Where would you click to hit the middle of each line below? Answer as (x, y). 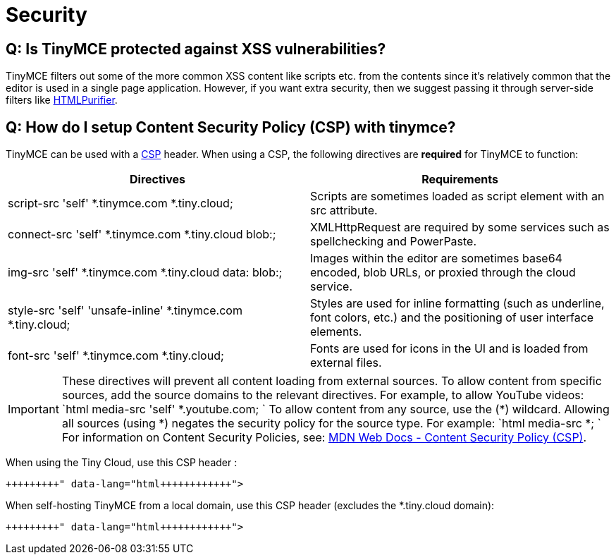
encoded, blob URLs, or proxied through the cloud (443, 273)
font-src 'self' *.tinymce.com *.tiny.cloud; (116, 356)
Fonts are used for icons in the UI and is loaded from (449, 349)
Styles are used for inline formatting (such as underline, (457, 304)
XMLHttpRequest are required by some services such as (460, 227)
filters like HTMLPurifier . (62, 100)
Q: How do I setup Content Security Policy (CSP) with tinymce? (231, 127)
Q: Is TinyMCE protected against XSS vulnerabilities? (196, 49)
